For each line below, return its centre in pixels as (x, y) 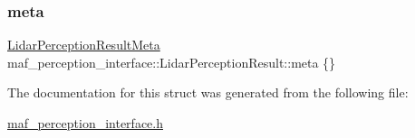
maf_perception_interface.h (85, 123)
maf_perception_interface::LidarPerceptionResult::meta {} (172, 62)
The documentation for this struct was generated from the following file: (208, 92)
